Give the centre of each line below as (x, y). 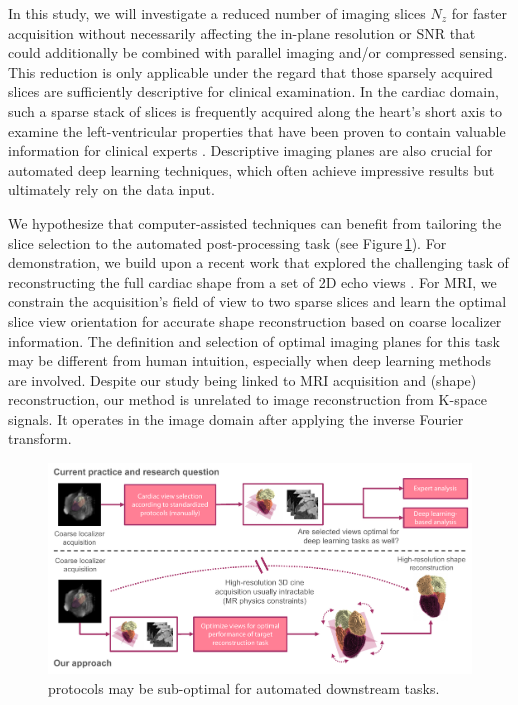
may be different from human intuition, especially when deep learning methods (249, 360)
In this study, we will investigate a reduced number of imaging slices (217, 13)
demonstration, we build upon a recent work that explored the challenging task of (258, 262)
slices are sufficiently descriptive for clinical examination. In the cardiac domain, (253, 91)
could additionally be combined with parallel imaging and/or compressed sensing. (258, 52)
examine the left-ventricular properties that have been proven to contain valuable (257, 130)
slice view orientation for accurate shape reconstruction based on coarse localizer (255, 320)
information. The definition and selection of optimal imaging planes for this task (254, 340)
